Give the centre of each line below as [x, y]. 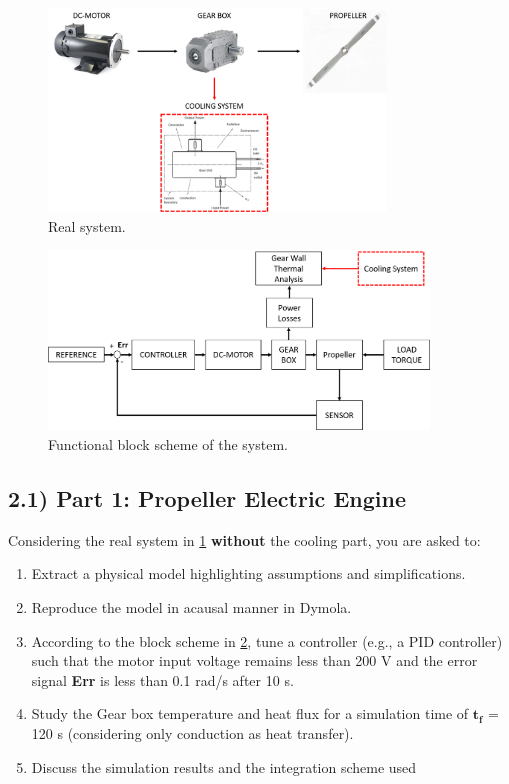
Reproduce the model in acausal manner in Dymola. [191, 606]
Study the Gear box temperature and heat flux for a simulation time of [250, 713]
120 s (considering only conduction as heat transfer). [192, 732]
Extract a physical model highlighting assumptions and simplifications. [248, 573]
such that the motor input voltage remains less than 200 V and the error [254, 660]
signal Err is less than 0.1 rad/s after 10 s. [162, 679]
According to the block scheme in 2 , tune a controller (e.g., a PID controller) [267, 640]
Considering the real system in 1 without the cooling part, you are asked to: [244, 539]
